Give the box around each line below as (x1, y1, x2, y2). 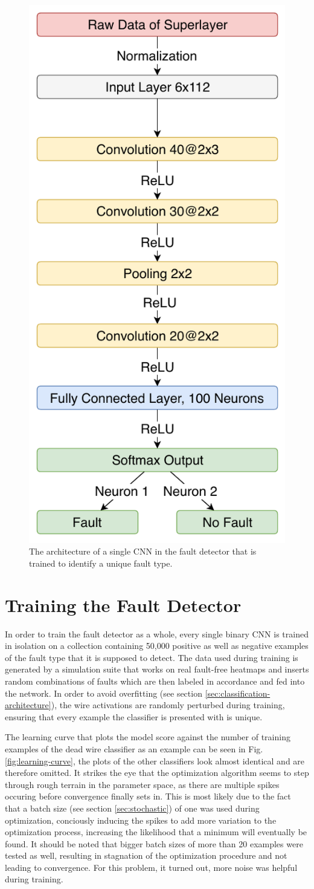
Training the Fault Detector (5, 592, 242, 617)
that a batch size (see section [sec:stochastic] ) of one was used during (5, 801, 260, 814)
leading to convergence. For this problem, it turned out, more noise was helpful (5, 861, 298, 873)
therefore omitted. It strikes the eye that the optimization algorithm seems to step (5, 766, 309, 779)
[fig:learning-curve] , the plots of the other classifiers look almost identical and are (5, 754, 305, 767)
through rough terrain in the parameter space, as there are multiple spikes (5, 778, 280, 790)
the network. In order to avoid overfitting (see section (5, 686, 202, 699)
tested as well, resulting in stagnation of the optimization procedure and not (5, 849, 287, 862)
